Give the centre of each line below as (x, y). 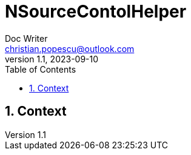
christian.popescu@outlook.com (70, 48)
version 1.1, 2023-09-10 (52, 59)
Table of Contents (41, 69)
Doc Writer (26, 38)
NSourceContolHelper (96, 12)
